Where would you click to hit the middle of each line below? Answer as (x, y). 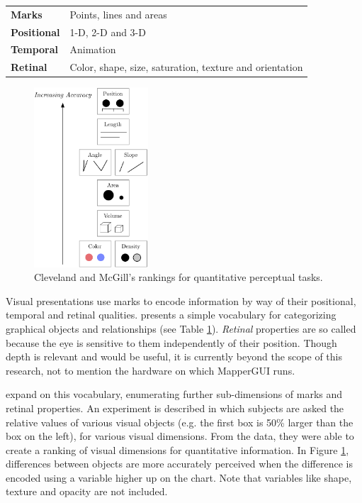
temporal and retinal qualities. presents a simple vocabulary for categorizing (171, 315)
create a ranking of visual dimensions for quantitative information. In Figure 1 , (177, 449)
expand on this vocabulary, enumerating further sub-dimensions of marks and (174, 394)
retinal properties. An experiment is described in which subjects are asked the (175, 408)
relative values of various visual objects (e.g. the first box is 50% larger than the (180, 422)
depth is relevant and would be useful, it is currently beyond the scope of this (174, 356)
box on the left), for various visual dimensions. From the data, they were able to (180, 436)
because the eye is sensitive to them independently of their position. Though (171, 342)
